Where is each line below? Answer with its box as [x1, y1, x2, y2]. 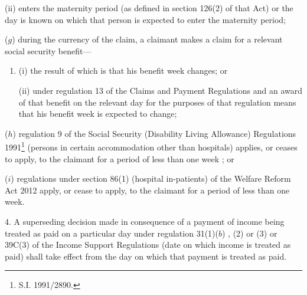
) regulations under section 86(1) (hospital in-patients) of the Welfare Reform [11, 172, 291, 185]
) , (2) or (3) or [222, 227, 277, 239]
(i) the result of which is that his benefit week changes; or [18, 64, 228, 77]
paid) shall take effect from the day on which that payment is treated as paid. [5, 250, 287, 262]
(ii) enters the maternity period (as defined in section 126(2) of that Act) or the [5, 2, 293, 14]
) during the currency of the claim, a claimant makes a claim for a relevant [12, 33, 283, 45]
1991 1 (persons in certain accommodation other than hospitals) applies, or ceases [5, 139, 298, 153]
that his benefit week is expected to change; [18, 107, 177, 120]
